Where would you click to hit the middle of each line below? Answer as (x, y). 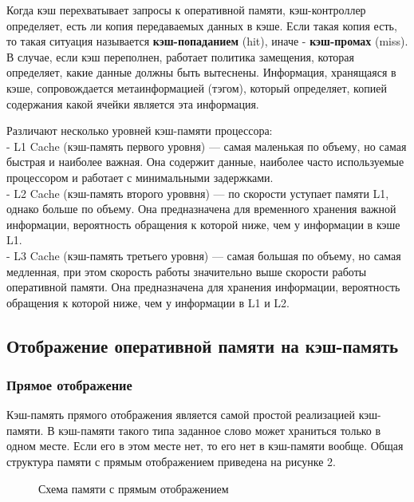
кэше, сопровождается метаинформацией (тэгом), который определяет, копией (197, 87)
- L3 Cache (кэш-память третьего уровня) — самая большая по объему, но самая (204, 255)
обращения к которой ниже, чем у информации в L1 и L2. (148, 302)
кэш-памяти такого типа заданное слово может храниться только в (220, 430)
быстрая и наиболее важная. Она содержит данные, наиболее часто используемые (205, 162)
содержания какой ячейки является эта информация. (133, 103)
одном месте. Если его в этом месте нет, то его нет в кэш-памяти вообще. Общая (205, 446)
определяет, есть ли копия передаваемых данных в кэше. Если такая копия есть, (202, 25)
